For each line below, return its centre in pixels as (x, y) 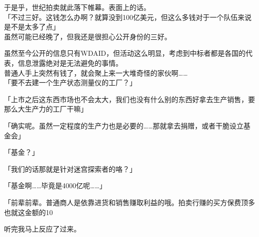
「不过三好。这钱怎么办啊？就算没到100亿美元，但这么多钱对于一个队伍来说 (128, 17)
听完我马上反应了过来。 (42, 229)
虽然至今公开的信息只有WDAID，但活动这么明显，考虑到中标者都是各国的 (125, 53)
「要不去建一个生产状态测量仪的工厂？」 (70, 82)
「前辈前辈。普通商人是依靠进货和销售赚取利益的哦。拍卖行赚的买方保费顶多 (129, 202)
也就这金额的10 (28, 212)
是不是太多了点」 (32, 27)
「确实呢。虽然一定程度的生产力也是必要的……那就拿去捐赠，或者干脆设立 (124, 125)
